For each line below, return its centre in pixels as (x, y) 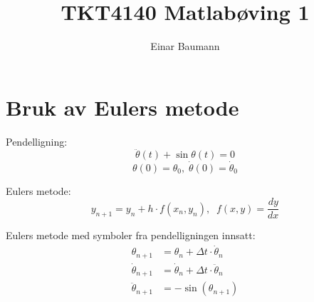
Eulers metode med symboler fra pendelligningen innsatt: (131, 235)
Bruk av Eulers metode (122, 107)
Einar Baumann (185, 46)
